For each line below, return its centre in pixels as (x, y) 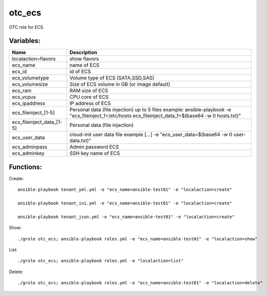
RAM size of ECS (89, 91)
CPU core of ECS (89, 97)
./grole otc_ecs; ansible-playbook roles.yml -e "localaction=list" (101, 261)
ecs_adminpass (30, 147)
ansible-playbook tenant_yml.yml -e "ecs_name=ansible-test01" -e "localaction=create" (125, 190)
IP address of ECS (90, 103)
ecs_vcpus (24, 97)
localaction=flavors (34, 59)
